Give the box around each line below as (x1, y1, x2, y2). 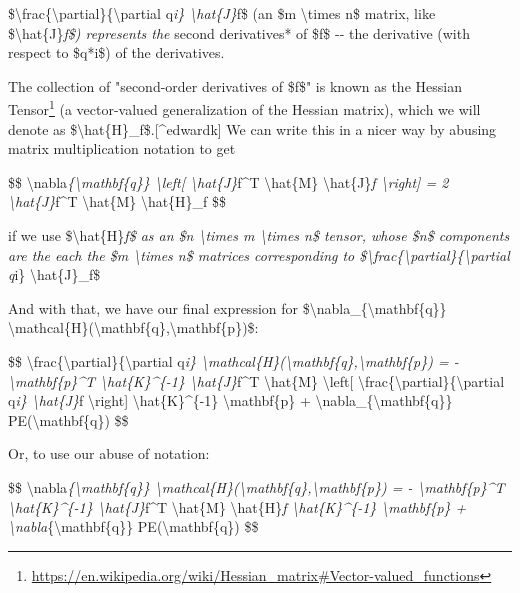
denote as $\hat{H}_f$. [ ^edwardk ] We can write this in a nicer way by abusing (8, 118, 497, 139)
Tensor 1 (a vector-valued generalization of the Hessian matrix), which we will (8, 96, 481, 120)
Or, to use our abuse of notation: (8, 443, 210, 464)
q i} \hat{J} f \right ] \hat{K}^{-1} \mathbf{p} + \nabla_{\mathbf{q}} (8, 390, 453, 411)
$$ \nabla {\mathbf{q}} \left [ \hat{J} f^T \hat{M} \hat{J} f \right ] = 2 (8, 171, 449, 192)
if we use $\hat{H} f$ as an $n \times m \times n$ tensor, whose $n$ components (8, 225, 510, 245)
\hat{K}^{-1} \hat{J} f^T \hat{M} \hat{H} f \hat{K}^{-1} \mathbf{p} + (8, 496, 467, 517)
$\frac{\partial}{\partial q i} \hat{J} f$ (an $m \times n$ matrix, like (8, 3, 436, 23)
